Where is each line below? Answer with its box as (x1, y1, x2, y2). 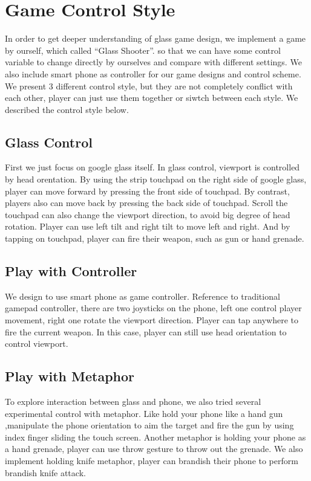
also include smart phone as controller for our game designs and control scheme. (5, 67, 301, 80)
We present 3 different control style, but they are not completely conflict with (5, 79, 293, 92)
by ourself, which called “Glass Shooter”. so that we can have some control (5, 44, 281, 56)
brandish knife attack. (5, 466, 86, 479)
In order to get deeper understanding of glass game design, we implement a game (5, 32, 306, 45)
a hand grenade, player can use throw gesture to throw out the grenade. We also (5, 442, 303, 455)
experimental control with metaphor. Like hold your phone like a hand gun (5, 407, 283, 419)
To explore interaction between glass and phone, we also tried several (5, 395, 261, 408)
